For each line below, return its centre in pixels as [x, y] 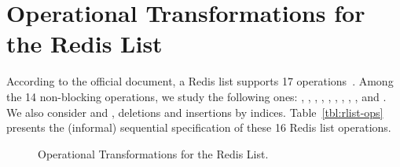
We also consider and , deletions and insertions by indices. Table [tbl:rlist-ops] [195, 112]
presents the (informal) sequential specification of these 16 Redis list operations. [199, 127]
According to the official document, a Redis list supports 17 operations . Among [200, 81]
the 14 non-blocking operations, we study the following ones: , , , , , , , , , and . [196, 96]
